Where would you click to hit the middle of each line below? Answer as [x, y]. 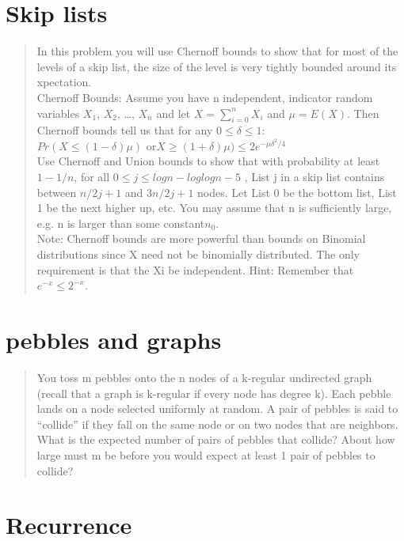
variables [58, 113]
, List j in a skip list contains [314, 177]
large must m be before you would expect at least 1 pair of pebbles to [206, 454]
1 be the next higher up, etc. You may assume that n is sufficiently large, [214, 208]
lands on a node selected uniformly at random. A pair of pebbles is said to [217, 409]
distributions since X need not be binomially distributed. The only [198, 254]
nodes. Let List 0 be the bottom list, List [297, 192]
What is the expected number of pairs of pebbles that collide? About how [216, 439]
